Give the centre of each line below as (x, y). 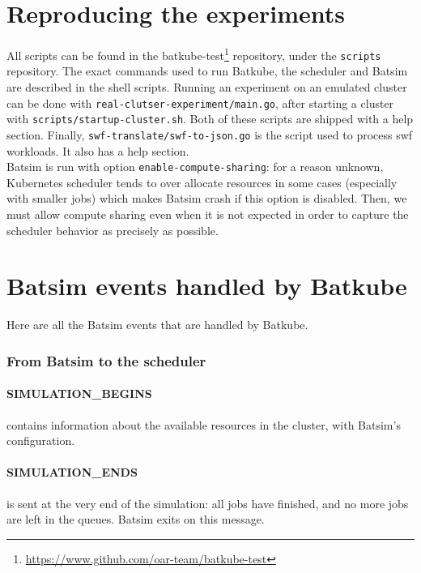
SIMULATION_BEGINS (79, 393)
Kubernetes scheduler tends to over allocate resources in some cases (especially (202, 182)
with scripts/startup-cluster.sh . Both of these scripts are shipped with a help (210, 119)
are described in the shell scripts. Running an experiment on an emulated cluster (207, 87)
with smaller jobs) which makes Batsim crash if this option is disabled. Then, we (207, 198)
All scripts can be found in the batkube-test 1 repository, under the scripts (194, 54)
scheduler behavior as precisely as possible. (113, 230)
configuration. (41, 440)
